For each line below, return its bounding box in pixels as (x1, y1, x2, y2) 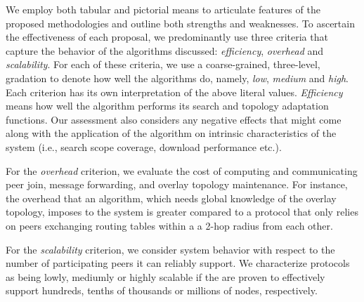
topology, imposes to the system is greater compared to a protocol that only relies (6, 204, 358, 219)
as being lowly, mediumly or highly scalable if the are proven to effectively (6, 269, 325, 284)
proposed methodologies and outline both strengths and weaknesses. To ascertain (6, 15, 355, 30)
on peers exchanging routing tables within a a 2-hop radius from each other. (6, 218, 333, 232)
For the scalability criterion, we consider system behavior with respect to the (6, 242, 335, 256)
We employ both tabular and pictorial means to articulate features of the (6, 2, 320, 16)
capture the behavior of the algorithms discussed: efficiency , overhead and (6, 43, 324, 58)
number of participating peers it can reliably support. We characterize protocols (6, 256, 350, 270)
